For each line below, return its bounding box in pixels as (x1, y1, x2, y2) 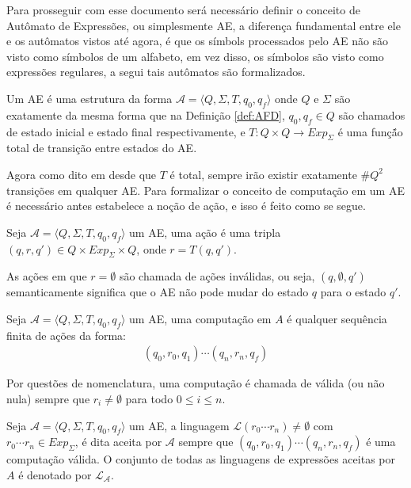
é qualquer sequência (287, 310, 387, 326)
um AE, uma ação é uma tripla (129, 223, 281, 240)
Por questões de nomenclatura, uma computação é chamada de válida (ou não (6, 375, 385, 391)
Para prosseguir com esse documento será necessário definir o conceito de (6, 2, 360, 17)
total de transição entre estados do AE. (6, 139, 197, 156)
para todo (125, 390, 173, 406)
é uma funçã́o (337, 123, 403, 139)
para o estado (320, 284, 386, 300)
